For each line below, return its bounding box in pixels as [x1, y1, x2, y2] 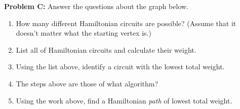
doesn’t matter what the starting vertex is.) [16, 28, 151, 38]
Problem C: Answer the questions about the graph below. [4, 1, 189, 11]
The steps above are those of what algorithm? [16, 78, 158, 88]
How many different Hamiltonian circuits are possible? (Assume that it [16, 18, 236, 28]
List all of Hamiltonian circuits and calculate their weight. [16, 44, 196, 55]
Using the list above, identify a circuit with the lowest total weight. [16, 61, 225, 72]
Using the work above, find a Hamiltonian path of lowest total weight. [16, 95, 232, 105]
